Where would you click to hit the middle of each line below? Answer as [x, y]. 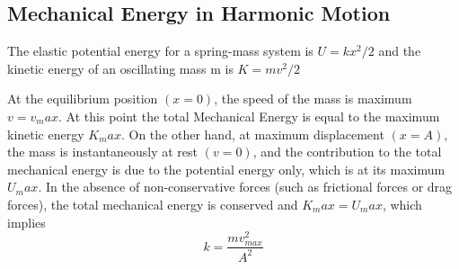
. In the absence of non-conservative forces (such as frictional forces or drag [245, 187]
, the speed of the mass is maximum [313, 99]
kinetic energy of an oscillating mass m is [120, 68]
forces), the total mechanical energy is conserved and [153, 204]
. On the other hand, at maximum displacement [252, 134]
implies [26, 222]
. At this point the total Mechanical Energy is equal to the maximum [249, 116]
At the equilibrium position [83, 99]
